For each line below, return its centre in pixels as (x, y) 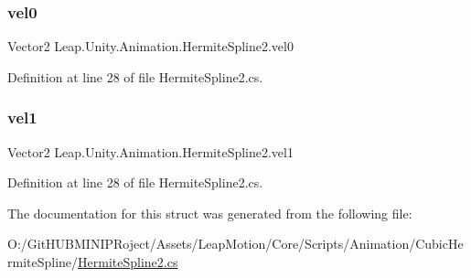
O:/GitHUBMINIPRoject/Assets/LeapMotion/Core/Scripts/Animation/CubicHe (235, 244)
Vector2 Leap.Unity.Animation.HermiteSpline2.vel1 (150, 151)
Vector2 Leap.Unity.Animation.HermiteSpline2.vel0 (150, 46)
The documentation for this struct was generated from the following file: (210, 213)
